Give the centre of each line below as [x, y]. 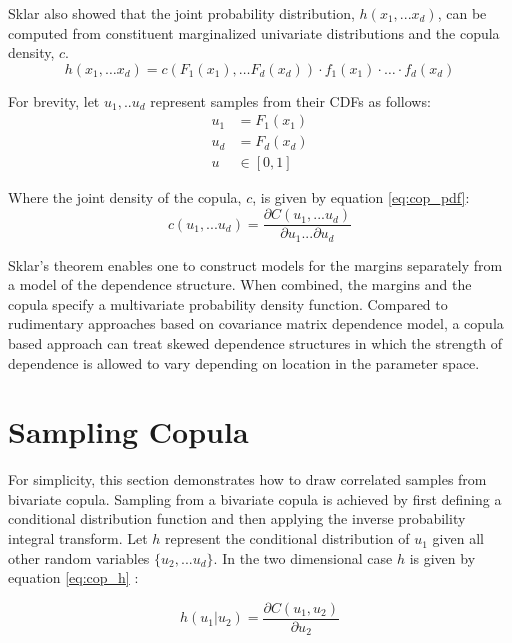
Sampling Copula [128, 431]
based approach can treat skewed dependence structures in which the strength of [255, 342]
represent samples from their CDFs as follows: [290, 100]
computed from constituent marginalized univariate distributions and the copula [254, 32]
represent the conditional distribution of [287, 538]
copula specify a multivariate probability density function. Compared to [228, 303]
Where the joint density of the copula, [125, 197]
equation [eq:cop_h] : [73, 577]
